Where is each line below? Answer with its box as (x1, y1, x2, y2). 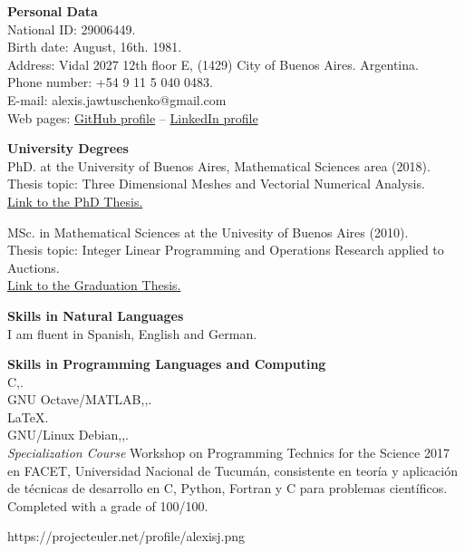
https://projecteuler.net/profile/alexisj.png (7, 527, 246, 546)
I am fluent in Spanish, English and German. (7, 324, 257, 343)
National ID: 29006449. (7, 19, 136, 38)
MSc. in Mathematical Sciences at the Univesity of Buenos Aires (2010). (7, 222, 409, 241)
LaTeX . (7, 407, 49, 426)
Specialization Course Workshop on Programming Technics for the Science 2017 (7, 443, 450, 462)
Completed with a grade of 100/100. (7, 496, 208, 515)
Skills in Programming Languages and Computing (7, 354, 326, 373)
